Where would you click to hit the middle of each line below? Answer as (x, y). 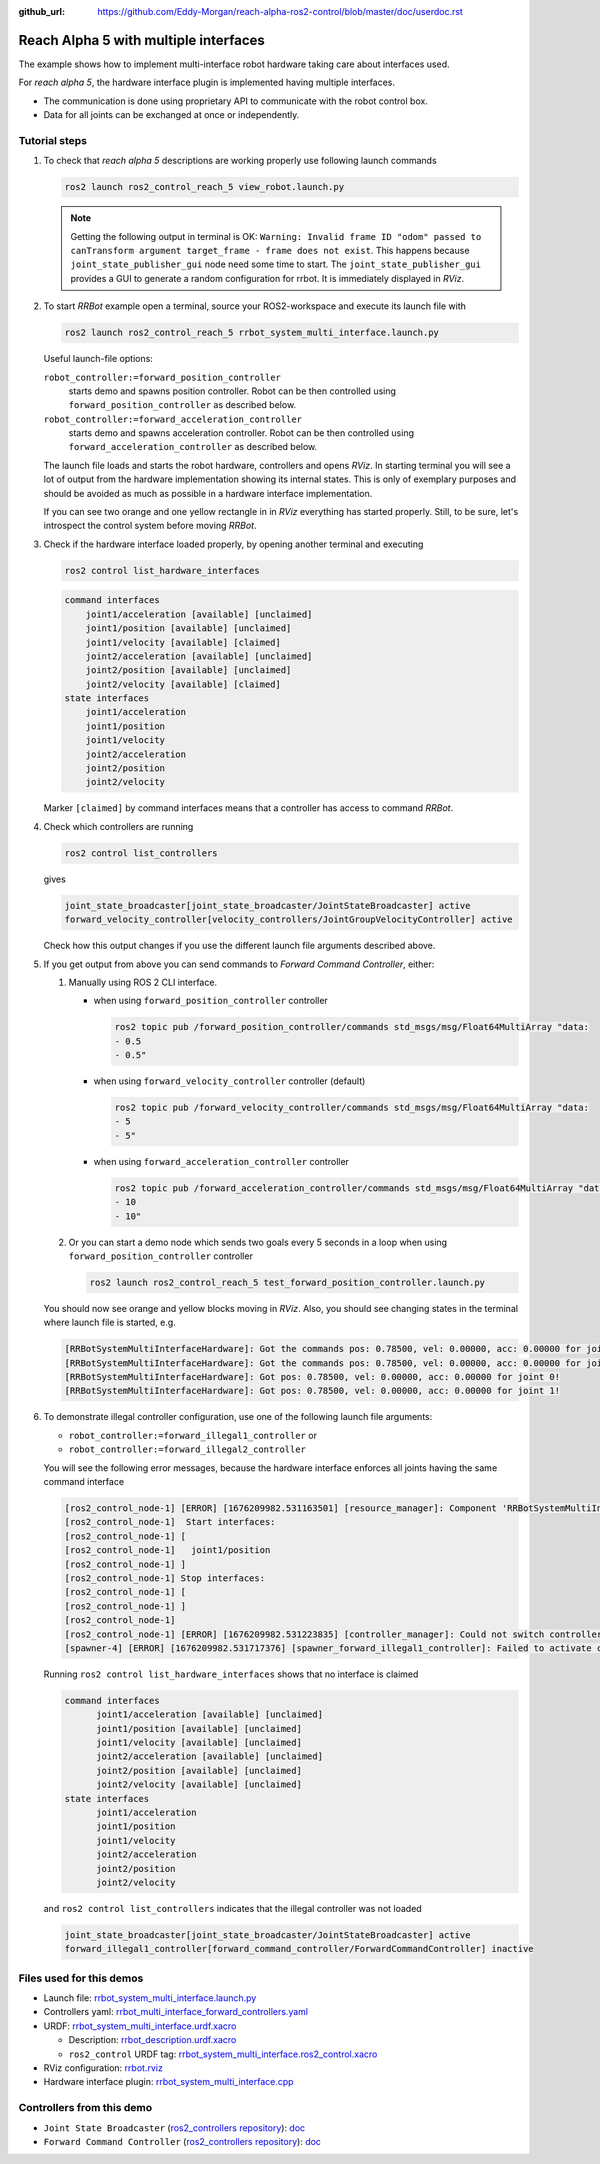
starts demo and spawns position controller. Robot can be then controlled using (232, 391)
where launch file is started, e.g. (110, 1322)
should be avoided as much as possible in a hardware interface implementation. (208, 493)
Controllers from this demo (85, 2108)
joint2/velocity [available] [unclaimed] (199, 1784)
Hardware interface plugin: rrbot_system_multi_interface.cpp (168, 2082)
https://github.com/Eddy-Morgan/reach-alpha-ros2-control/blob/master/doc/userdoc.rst (280, 11)
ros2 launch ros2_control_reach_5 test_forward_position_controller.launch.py (287, 1282)
